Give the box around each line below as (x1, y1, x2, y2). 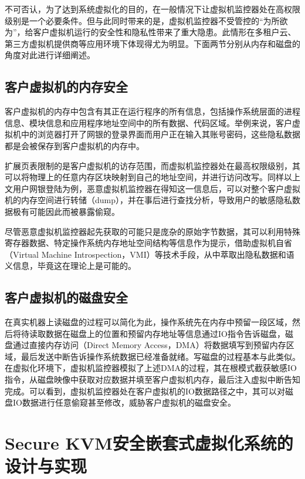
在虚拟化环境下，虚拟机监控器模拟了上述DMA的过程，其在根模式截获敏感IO (5, 362, 297, 374)
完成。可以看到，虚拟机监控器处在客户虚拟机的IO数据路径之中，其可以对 (5, 384, 285, 397)
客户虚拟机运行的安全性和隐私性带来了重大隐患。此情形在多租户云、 (33, 26, 296, 38)
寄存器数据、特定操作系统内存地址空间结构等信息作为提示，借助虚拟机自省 (5, 237, 292, 249)
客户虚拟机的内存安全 (5, 77, 128, 96)
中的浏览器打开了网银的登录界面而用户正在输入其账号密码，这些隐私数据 (21, 128, 300, 140)
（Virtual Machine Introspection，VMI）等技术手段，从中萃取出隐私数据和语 (5, 248, 294, 260)
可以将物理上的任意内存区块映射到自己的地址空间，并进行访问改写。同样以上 (5, 171, 300, 183)
